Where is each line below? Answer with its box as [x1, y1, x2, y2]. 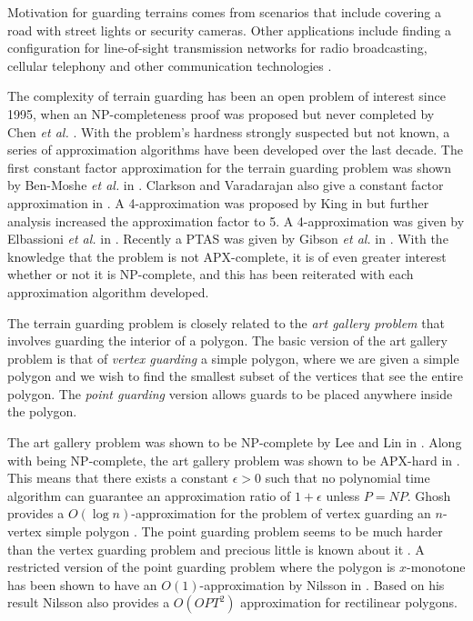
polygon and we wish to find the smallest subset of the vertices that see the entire [7, 366, 464, 386]
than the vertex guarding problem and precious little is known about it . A [7, 539, 425, 558]
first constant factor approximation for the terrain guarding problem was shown [7, 157, 451, 176]
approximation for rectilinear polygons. [240, 593, 458, 612]
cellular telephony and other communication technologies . [7, 55, 332, 75]
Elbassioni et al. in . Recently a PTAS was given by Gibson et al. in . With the [7, 229, 448, 248]
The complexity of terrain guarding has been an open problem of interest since [7, 86, 446, 105]
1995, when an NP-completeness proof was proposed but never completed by [7, 104, 435, 123]
